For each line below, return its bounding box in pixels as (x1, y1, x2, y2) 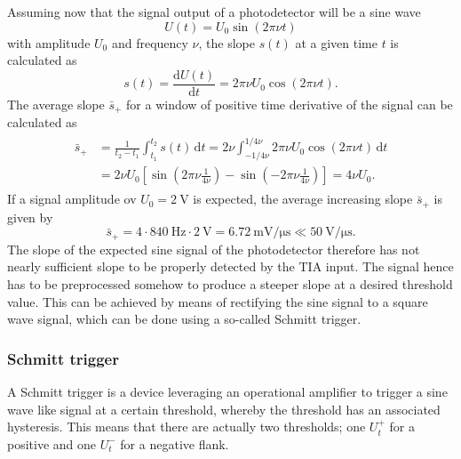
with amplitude (7, 33, 91, 52)
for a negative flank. (120, 434, 229, 453)
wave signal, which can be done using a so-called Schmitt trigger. (7, 310, 362, 328)
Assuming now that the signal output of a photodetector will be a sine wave (7, 3, 421, 20)
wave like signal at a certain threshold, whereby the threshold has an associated (7, 399, 441, 418)
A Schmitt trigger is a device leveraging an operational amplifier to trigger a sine (7, 382, 448, 400)
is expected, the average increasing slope (193, 189, 413, 208)
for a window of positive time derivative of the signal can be (126, 94, 453, 113)
